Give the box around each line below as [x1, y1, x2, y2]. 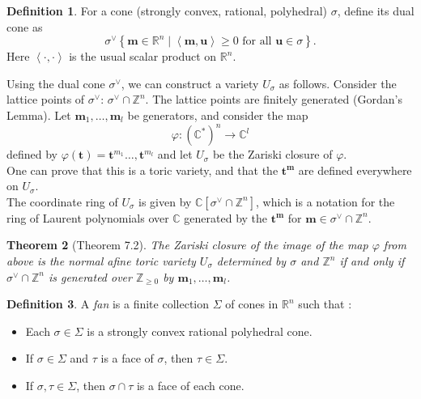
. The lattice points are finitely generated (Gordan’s [145, 91, 402, 108]
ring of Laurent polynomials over [6, 209, 169, 226]
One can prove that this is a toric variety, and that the [6, 161, 279, 178]
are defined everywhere [298, 161, 412, 178]
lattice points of [6, 91, 85, 108]
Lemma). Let [6, 106, 71, 123]
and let [157, 146, 193, 163]
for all [242, 36, 272, 48]
